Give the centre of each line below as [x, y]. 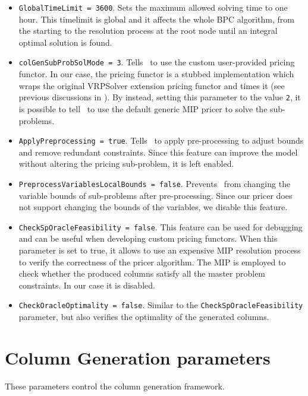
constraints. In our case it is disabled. [87, 285]
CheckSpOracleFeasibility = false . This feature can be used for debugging [161, 226]
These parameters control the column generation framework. [115, 386]
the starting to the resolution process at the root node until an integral [148, 31]
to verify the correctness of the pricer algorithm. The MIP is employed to [152, 262]
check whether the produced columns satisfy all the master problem [142, 273]
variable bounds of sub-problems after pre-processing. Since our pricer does [155, 195]
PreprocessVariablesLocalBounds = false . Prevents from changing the [155, 183]
